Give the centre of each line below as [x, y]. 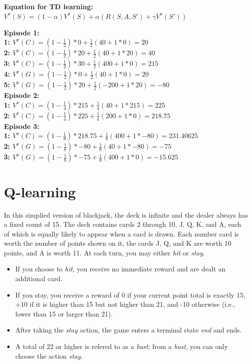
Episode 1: [22, 32]
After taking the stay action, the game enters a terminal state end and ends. [128, 330]
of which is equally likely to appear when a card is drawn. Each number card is [121, 233]
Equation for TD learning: [48, 6]
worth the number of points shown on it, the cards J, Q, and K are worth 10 [118, 243]
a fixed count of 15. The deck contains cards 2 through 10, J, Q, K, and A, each [123, 224]
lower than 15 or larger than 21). [64, 313]
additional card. [39, 278]
